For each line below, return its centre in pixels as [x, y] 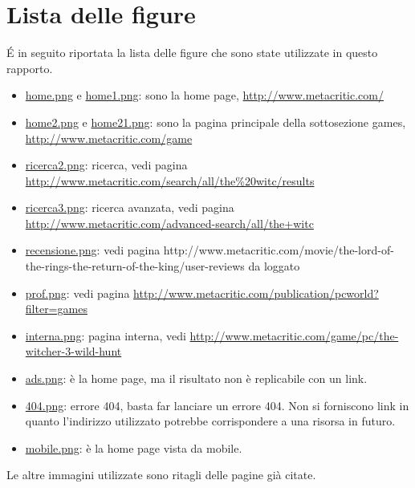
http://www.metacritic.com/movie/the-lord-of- [279, 250]
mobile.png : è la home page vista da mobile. [134, 447]
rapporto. [30, 68]
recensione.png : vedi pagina [93, 250]
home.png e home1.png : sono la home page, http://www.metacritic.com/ [204, 95]
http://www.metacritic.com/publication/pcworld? [256, 293]
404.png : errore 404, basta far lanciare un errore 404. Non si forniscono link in [217, 405]
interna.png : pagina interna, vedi [106, 335]
